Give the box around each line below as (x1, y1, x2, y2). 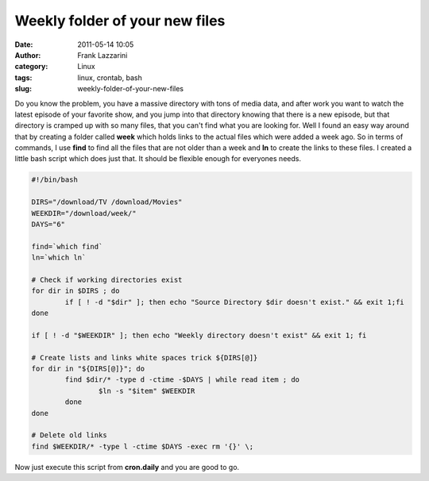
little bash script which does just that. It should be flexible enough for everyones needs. (14, 154, 302, 164)
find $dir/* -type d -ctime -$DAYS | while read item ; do (64, 375, 300, 384)
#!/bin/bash (31, 175, 79, 184)
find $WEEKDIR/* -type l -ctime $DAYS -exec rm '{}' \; (31, 441, 254, 451)
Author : (14, 50, 41, 60)
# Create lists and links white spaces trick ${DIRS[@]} (31, 353, 258, 362)
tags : (14, 72, 33, 83)
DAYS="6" (31, 220, 66, 229)
